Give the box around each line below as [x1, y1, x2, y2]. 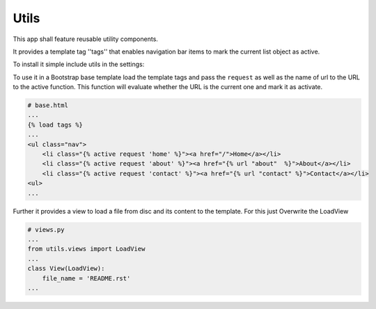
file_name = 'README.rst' [42, 274, 131, 282]
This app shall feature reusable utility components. [13, 35, 158, 43]
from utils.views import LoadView [27, 245, 146, 253]
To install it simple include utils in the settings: [13, 60, 145, 69]
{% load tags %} [27, 120, 84, 129]
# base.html [27, 102, 69, 109]
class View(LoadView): [27, 264, 105, 273]
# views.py [27, 225, 65, 233]
